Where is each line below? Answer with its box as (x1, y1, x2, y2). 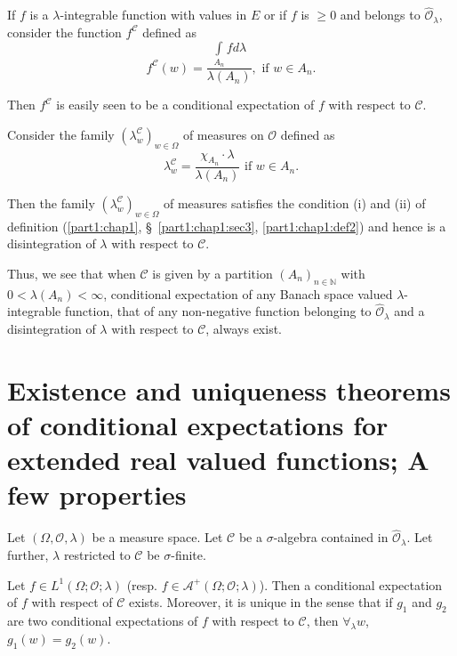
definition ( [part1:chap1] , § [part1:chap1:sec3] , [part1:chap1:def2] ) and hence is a (7, 216, 446, 235)
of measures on (182, 125, 264, 143)
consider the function (7, 22, 122, 41)
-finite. (171, 546, 206, 564)
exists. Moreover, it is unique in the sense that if (129, 593, 393, 611)
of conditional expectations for (7, 406, 389, 442)
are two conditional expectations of (7, 611, 198, 630)
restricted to (63, 546, 131, 564)
